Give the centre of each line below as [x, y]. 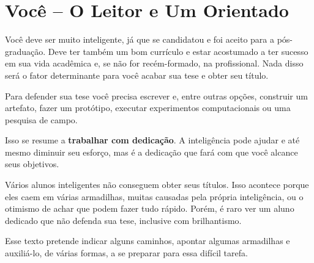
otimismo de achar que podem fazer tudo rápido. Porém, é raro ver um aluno [150, 208]
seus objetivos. [32, 164]
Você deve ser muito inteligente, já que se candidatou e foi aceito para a [140, 39]
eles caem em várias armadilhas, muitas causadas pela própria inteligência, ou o [154, 196]
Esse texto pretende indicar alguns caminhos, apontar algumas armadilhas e [148, 241]
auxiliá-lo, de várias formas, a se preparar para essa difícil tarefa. [126, 253]
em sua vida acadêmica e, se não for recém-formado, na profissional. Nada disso [154, 63]
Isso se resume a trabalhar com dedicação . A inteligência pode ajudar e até [152, 140]
